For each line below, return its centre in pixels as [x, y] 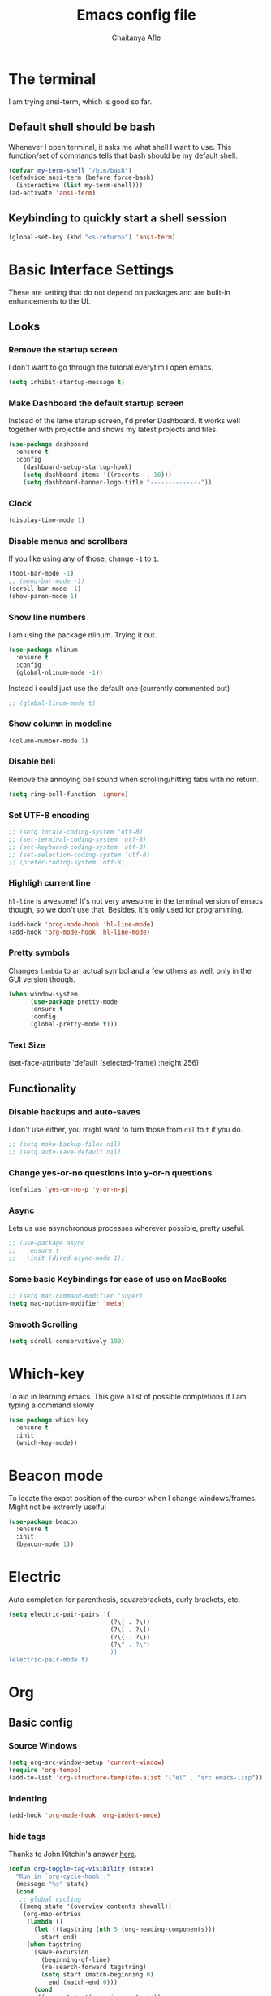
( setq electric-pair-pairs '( [60, 1614]
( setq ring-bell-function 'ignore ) [69, 794]
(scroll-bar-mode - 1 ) [45, 589]
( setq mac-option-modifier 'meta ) [67, 1304]
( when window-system [43, 994]
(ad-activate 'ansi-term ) [52, 193]
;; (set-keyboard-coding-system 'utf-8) [78, 847]
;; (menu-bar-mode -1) [47, 581]
